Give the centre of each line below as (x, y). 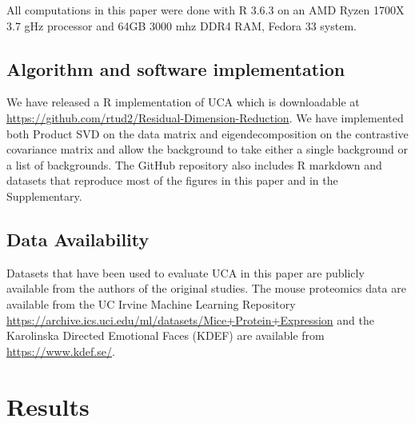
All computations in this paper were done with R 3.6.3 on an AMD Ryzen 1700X (206, 10)
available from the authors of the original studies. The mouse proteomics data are (206, 288)
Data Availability (78, 239)
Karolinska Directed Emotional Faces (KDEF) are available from (166, 335)
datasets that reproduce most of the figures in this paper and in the (172, 180)
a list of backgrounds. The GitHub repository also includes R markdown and (194, 164)
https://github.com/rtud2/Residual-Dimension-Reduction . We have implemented (205, 117)
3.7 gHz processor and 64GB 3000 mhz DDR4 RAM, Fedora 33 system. (182, 25)
